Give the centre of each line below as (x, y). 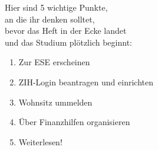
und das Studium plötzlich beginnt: (68, 42)
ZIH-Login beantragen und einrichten (86, 82)
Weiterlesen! (40, 141)
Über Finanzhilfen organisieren (74, 122)
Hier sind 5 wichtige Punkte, (56, 7)
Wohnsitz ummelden (55, 102)
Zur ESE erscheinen (54, 62)
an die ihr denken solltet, (50, 19)
